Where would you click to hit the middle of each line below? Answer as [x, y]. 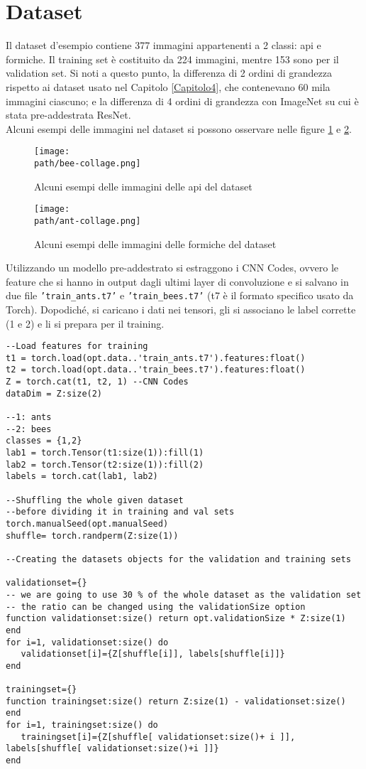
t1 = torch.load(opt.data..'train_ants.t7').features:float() [156, 358]
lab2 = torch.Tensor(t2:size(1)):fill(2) [105, 464]
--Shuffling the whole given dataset [95, 500]
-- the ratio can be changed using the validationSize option [156, 607]
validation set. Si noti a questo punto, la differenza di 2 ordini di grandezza [169, 73]
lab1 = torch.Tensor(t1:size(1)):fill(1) [105, 453]
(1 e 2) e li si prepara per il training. [85, 323]
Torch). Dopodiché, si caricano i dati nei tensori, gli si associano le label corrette [181, 309]
